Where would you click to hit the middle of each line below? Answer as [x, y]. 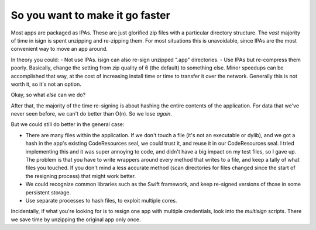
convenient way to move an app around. [59, 49]
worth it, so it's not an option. [46, 84]
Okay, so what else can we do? [48, 95]
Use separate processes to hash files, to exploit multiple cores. [101, 200]
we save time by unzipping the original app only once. [76, 219]
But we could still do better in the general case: [68, 124]
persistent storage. [48, 192]
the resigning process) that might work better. [81, 176]
